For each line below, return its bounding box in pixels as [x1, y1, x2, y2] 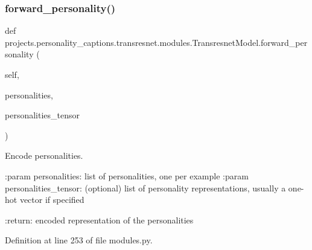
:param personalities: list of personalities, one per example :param [5, 169, 249, 182]
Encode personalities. [5, 149, 83, 162]
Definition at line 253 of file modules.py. [5, 234, 153, 246]
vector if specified [19, 193, 84, 206]
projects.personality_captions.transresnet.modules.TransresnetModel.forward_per [5, 36, 308, 48]
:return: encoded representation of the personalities [5, 213, 194, 226]
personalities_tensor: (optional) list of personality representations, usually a [5, 181, 286, 194]
